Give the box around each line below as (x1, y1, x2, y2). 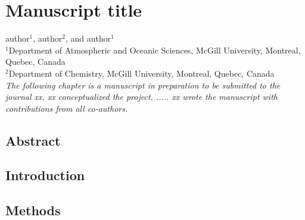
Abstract (5, 131, 61, 149)
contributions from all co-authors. (5, 102, 128, 114)
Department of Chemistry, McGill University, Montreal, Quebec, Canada (8, 67, 275, 79)
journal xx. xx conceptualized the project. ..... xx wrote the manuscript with (5, 90, 278, 103)
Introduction (5, 166, 85, 184)
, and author (65, 32, 111, 45)
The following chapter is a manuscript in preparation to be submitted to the (5, 78, 281, 91)
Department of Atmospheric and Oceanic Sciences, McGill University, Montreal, (8, 43, 301, 56)
